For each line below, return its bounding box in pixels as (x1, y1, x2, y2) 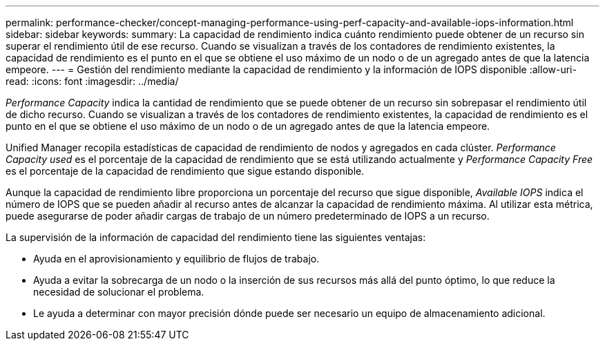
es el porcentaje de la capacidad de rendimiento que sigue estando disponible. (6, 165, 365, 177)
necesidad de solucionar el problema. (33, 286, 204, 298)
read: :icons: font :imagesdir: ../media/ (6, 75, 179, 87)
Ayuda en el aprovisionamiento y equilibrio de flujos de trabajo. (33, 253, 320, 265)
